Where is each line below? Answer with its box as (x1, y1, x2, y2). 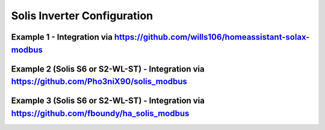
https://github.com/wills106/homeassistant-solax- (114, 32, 310, 42)
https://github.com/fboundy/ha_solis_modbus (11, 108, 190, 119)
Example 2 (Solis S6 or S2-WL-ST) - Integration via (11, 64, 205, 74)
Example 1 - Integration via (11, 32, 113, 42)
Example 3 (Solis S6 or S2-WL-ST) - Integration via (11, 96, 205, 106)
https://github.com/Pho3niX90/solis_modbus (11, 76, 188, 87)
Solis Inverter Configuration (11, 9, 153, 22)
